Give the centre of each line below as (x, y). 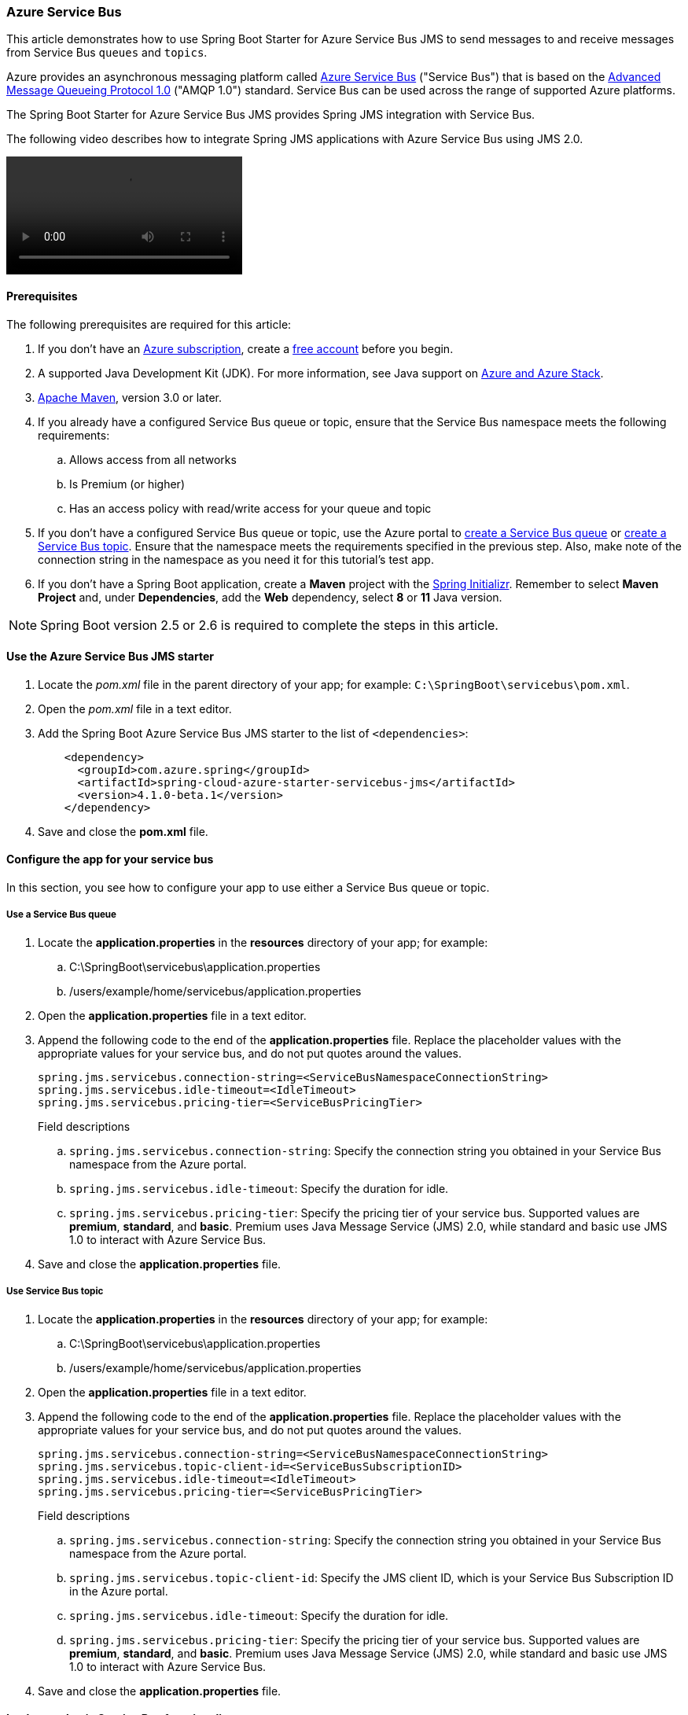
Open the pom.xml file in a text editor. (135, 708)
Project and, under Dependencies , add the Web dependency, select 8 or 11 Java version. (270, 597)
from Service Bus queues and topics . (107, 53)
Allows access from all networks (153, 459)
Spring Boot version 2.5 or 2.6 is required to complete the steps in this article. (269, 625)
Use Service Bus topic (55, 1292)
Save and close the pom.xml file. (123, 831)
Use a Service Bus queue (61, 915)
